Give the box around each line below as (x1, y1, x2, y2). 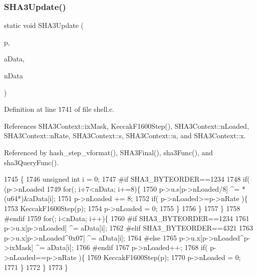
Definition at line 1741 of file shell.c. (4, 104, 115, 114)
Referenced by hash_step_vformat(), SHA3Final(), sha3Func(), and (4, 147, 213, 157)
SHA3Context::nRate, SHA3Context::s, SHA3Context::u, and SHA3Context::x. (4, 130, 246, 141)
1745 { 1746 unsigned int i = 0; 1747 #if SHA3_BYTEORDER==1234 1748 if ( (4, 174, 250, 184)
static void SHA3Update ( (4, 20, 84, 30)
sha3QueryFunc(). (4, 157, 59, 167)
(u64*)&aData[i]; (4, 193, 56, 204)
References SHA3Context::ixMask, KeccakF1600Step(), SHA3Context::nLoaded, (4, 120, 249, 131)
